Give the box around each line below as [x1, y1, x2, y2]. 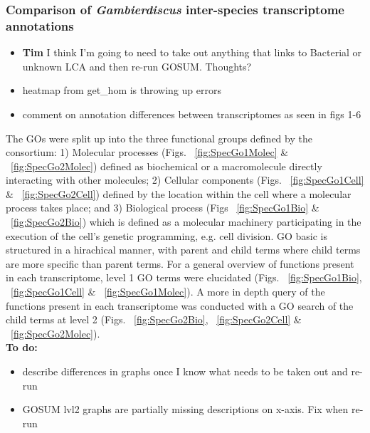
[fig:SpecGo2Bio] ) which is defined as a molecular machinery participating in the [11, 214, 361, 229]
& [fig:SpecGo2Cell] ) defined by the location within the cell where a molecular [6, 186, 351, 201]
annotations [6, 16, 74, 34]
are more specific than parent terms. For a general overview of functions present [6, 256, 354, 271]
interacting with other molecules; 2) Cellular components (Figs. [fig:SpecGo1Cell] [6, 172, 364, 187]
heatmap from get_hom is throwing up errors [22, 83, 221, 98]
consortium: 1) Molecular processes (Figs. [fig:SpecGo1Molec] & [6, 145, 289, 160]
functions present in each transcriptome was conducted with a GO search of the [6, 298, 354, 313]
